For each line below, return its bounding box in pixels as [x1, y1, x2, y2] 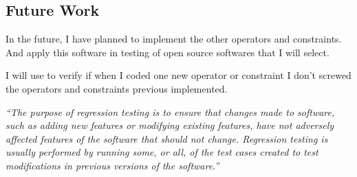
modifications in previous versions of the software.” [6, 158, 219, 172]
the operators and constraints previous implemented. [6, 81, 228, 95]
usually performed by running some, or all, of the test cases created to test [6, 145, 318, 159]
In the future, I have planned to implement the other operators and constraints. [6, 32, 342, 46]
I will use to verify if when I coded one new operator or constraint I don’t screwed [6, 68, 351, 82]
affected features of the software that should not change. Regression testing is [6, 131, 328, 145]
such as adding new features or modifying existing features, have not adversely [6, 118, 334, 132]
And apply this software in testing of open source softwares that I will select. [6, 45, 329, 59]
